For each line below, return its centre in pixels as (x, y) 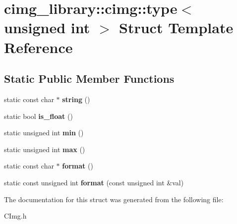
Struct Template (176, 28)
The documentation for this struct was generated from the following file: (114, 199)
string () (76, 99)
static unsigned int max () (45, 149)
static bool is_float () (38, 116)
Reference (38, 47)
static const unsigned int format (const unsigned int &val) (94, 182)
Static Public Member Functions (89, 79)
